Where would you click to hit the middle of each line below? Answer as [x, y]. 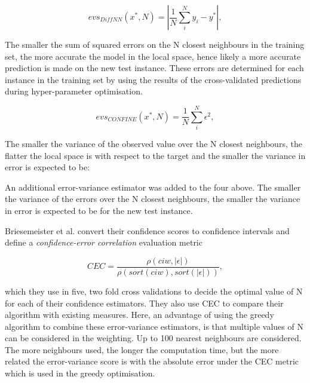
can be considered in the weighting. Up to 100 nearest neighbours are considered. [153, 338]
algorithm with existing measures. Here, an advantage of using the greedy [139, 315]
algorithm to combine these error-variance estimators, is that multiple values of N [154, 326]
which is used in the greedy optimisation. [80, 373]
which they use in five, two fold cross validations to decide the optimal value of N [154, 291]
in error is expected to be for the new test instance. [99, 211]
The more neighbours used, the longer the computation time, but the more [142, 349]
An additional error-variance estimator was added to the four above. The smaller [153, 187]
